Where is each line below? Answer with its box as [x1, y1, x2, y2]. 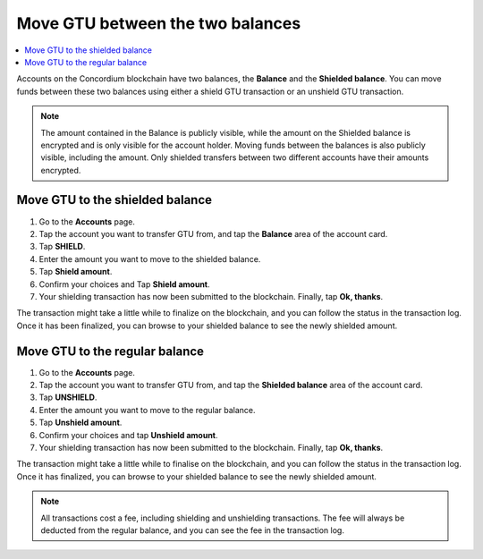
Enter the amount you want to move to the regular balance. [38, 404, 256, 415]
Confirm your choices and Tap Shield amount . [38, 278, 210, 290]
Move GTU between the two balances [16, 13, 301, 33]
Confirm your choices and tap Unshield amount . [38, 429, 218, 440]
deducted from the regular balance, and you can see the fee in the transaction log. [40, 524, 344, 536]
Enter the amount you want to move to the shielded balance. [38, 253, 261, 264]
